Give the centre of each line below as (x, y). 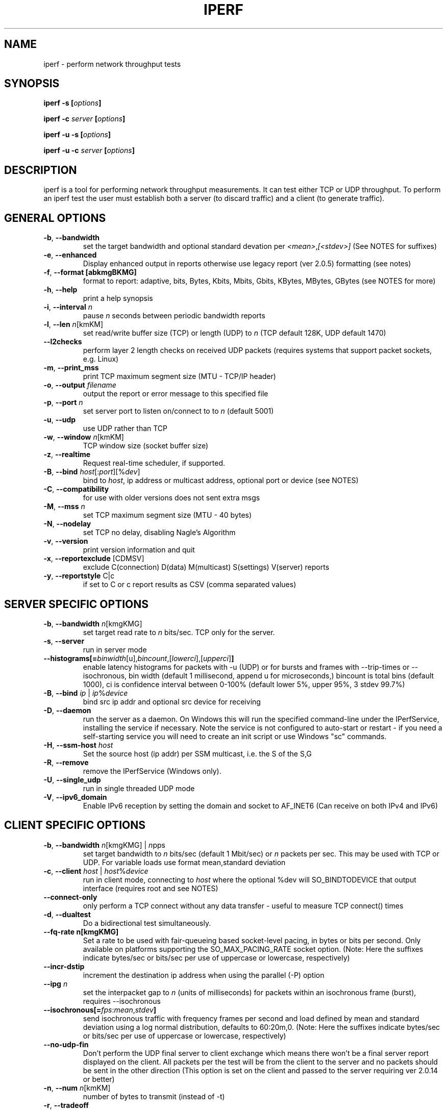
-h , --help (60, 290)
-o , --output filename (80, 385)
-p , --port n (63, 402)
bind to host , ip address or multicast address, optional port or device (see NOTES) (221, 481)
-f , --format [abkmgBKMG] (90, 272)
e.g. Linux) (101, 359)
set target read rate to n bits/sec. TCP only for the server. (179, 632)
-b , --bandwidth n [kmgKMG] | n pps (104, 845)
